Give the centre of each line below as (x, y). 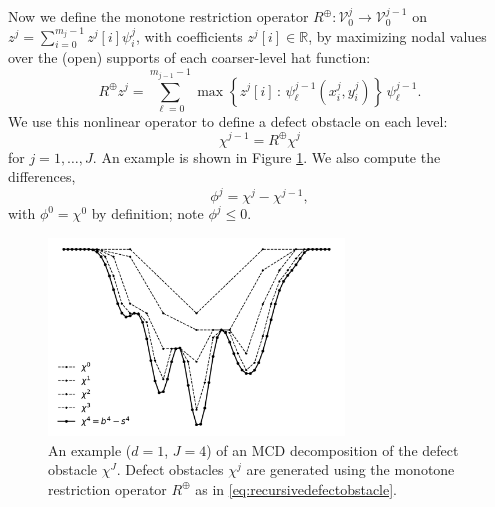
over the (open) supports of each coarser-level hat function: (189, 57)
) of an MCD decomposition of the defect (332, 449)
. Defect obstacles (170, 469)
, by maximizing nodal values (397, 35)
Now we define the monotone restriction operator (158, 16)
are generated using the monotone (350, 469)
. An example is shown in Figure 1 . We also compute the (266, 156)
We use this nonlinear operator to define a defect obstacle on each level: (228, 120)
